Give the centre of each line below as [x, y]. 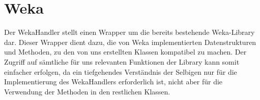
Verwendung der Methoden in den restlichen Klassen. [87, 91]
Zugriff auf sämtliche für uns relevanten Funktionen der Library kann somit [122, 61]
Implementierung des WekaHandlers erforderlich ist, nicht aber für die [113, 82]
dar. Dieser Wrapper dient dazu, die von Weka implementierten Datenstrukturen [130, 42]
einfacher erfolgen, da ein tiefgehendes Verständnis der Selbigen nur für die [121, 71]
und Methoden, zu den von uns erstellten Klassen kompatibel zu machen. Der [125, 52]
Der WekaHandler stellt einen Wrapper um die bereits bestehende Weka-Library [129, 32]
